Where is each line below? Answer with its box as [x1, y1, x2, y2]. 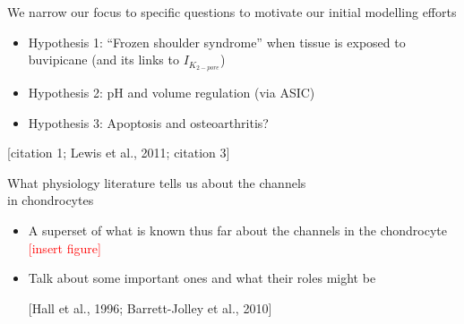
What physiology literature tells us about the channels [7, 173, 306, 192]
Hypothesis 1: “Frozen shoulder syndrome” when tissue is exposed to [28, 32, 406, 51]
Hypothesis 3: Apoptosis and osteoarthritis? [28, 113, 269, 132]
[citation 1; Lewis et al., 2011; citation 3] [7, 143, 230, 162]
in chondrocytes [7, 191, 94, 209]
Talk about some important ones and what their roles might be [28, 269, 376, 287]
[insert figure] [28, 238, 101, 257]
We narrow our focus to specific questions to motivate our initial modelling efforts [7, 3, 457, 21]
